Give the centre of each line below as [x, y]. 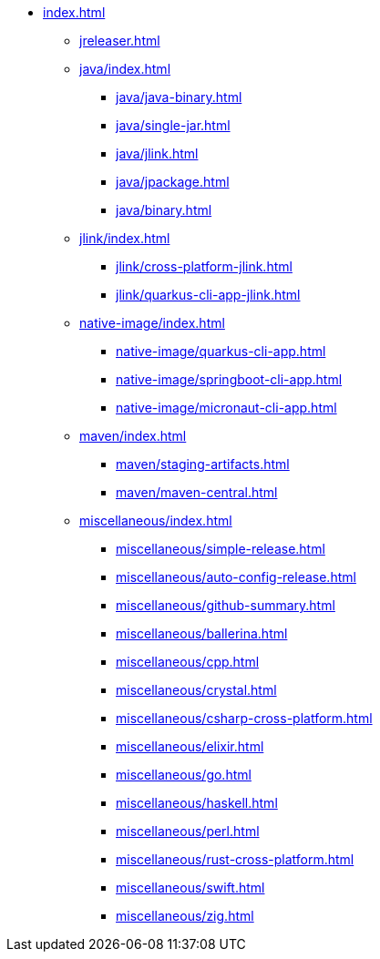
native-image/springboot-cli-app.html [229, 379]
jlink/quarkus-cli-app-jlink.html [208, 295]
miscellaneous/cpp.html [188, 662]
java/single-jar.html [173, 125]
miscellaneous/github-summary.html [226, 605]
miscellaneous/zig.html [185, 916]
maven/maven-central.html [197, 492]
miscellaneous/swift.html [190, 888]
